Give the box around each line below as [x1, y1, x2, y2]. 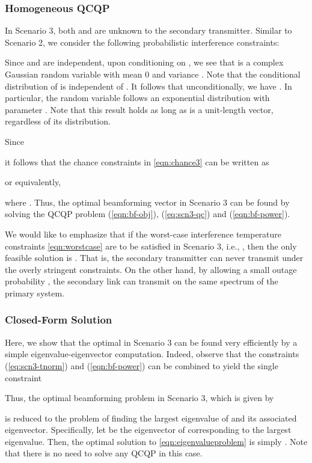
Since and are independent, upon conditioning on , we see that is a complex [5, 56, 284, 69]
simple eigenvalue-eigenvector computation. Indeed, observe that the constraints [5, 348, 299, 360]
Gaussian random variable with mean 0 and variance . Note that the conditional [5, 68, 301, 80]
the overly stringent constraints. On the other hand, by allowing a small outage [5, 263, 297, 275]
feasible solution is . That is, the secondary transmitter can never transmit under [5, 251, 304, 264]
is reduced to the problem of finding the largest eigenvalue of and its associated [5, 411, 297, 424]
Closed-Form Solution [5, 312, 112, 327]
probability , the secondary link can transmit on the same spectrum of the [5, 275, 278, 287]
